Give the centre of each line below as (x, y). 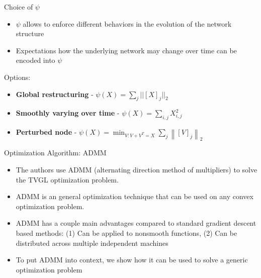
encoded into (35, 60)
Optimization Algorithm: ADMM (55, 153)
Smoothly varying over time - (68, 113)
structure (30, 33)
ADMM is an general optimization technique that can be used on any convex (135, 196)
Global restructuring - (55, 94)
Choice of (19, 7)
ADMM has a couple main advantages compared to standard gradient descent (136, 223)
